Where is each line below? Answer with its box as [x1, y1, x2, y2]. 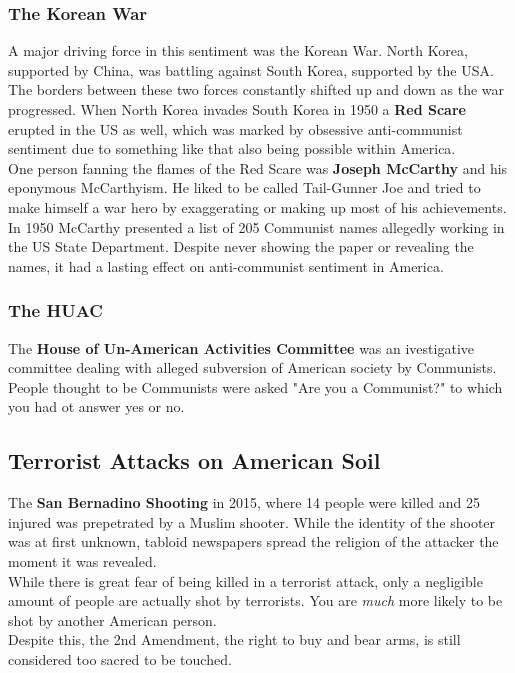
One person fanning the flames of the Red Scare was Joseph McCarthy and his [8, 157, 508, 178]
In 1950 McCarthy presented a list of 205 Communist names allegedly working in [8, 216, 505, 237]
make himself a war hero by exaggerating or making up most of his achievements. [8, 196, 507, 217]
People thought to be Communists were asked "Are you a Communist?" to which [8, 376, 503, 397]
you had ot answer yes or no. [8, 396, 185, 417]
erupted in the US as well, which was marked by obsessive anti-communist [8, 118, 463, 139]
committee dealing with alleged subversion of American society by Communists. [8, 357, 497, 378]
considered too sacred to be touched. [8, 648, 232, 669]
